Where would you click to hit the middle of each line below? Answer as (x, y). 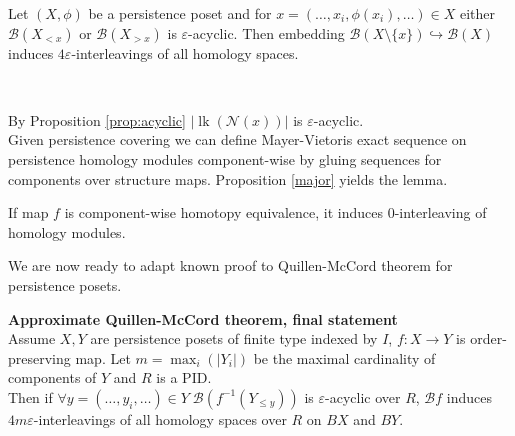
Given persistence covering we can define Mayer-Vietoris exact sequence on (237, 139)
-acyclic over (363, 396)
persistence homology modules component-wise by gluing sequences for (225, 158)
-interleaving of (440, 212)
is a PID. (184, 377)
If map (28, 212)
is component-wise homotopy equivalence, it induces (223, 212)
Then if (30, 396)
